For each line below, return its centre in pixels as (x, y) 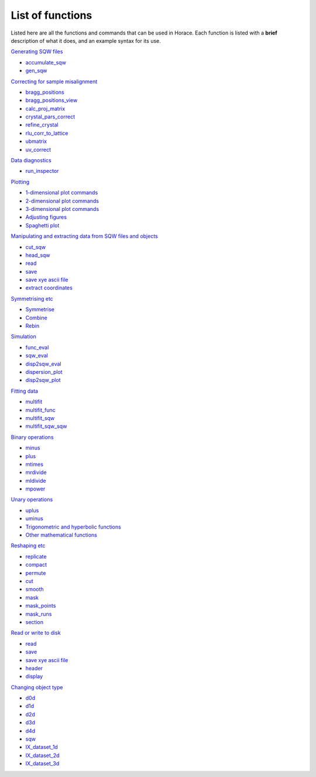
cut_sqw (36, 247)
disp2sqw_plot (43, 380)
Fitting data (24, 391)
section (35, 622)
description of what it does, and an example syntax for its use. (86, 40)
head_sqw (38, 255)
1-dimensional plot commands (62, 193)
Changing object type (37, 687)
